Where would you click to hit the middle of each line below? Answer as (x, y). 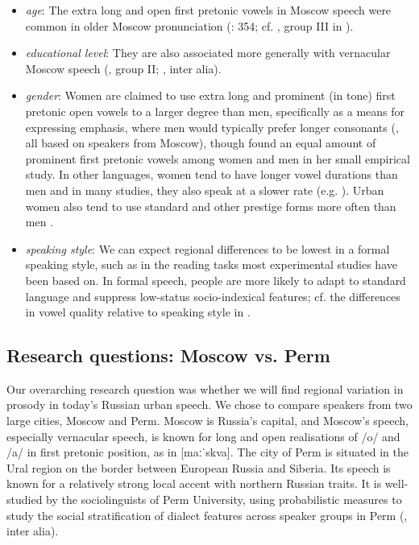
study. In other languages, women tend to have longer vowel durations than (212, 174)
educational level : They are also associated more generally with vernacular (208, 53)
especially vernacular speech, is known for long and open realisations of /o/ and (203, 436)
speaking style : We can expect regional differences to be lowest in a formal (207, 248)
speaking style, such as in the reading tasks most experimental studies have (211, 264)
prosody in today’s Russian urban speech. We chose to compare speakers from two (209, 405)
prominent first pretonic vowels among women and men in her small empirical (218, 158)
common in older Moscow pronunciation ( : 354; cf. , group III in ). (189, 25)
